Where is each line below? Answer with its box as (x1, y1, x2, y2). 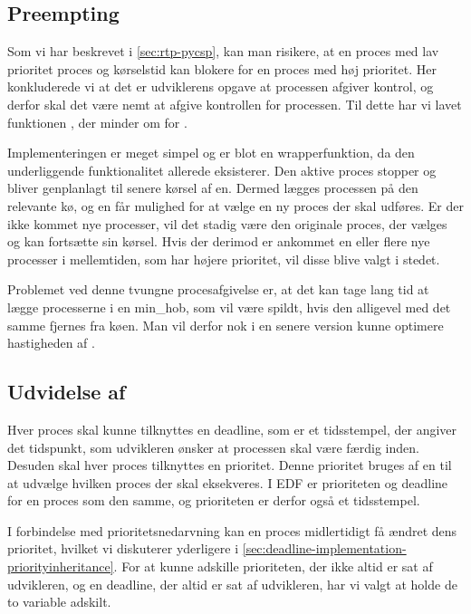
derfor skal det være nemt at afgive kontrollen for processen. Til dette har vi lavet (7, 94, 462, 113)
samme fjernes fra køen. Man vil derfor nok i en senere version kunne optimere (7, 315, 444, 334)
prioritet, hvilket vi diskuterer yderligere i (7, 539, 239, 558)
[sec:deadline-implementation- (242, 539, 407, 558)
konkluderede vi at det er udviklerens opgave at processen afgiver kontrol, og (7, 77, 434, 96)
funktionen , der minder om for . (7, 112, 187, 131)
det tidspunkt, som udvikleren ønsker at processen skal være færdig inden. (7, 437, 419, 456)
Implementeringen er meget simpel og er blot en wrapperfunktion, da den (7, 143, 415, 162)
